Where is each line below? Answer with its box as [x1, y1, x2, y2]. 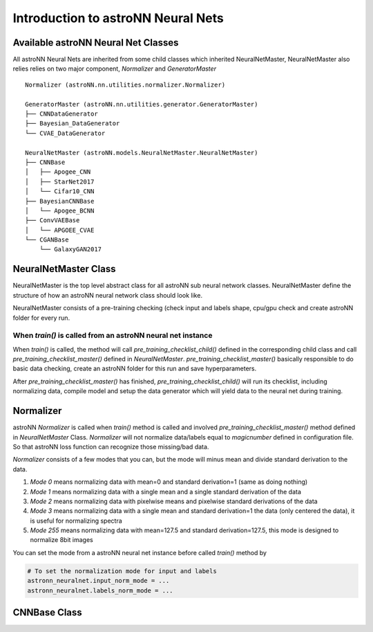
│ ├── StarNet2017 [25, 177, 95, 186]
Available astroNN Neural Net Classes [12, 37, 179, 48]
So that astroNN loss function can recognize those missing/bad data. [12, 442, 209, 451]
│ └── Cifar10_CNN [25, 188, 95, 195]
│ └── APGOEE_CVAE [25, 226, 95, 234]
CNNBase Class [12, 606, 82, 619]
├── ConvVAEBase [25, 217, 80, 224]
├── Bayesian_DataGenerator [25, 120, 120, 127]
